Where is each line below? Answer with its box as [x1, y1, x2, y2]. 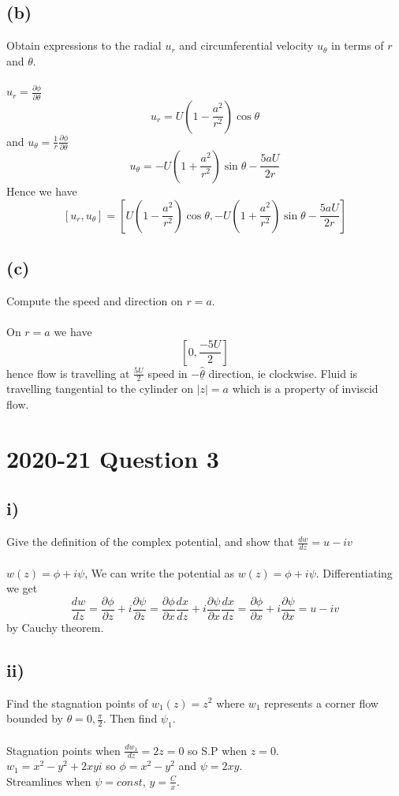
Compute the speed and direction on [6, 292, 183, 308]
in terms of [331, 37, 384, 54]
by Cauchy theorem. [6, 618, 104, 635]
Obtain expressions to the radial [6, 37, 162, 54]
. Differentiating [315, 564, 393, 581]
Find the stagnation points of [6, 694, 148, 711]
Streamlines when [6, 772, 91, 789]
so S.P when [188, 742, 248, 758]
